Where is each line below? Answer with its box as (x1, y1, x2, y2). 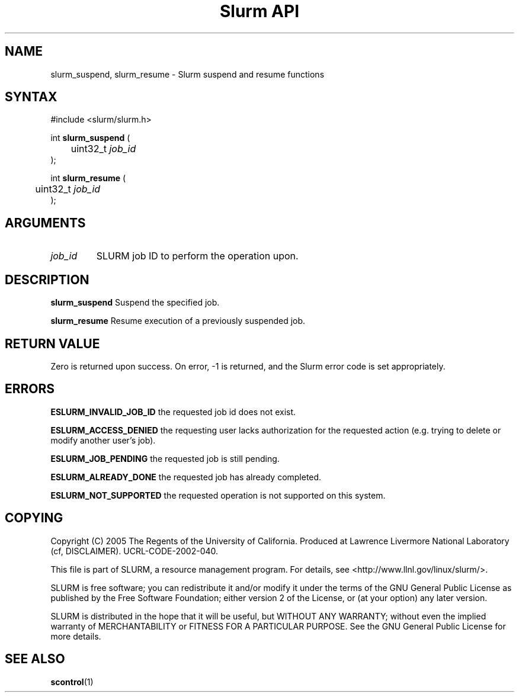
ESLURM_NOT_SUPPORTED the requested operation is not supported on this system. (50, 490, 386, 500)
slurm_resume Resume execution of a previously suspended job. (50, 316, 306, 326)
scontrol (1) (50, 676, 94, 687)
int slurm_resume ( (50, 173, 126, 184)
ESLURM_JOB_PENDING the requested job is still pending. (50, 453, 280, 464)
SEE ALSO (5, 651, 65, 667)
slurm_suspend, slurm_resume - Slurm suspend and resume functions (50, 69, 325, 79)
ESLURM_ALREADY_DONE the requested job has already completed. (50, 471, 322, 482)
